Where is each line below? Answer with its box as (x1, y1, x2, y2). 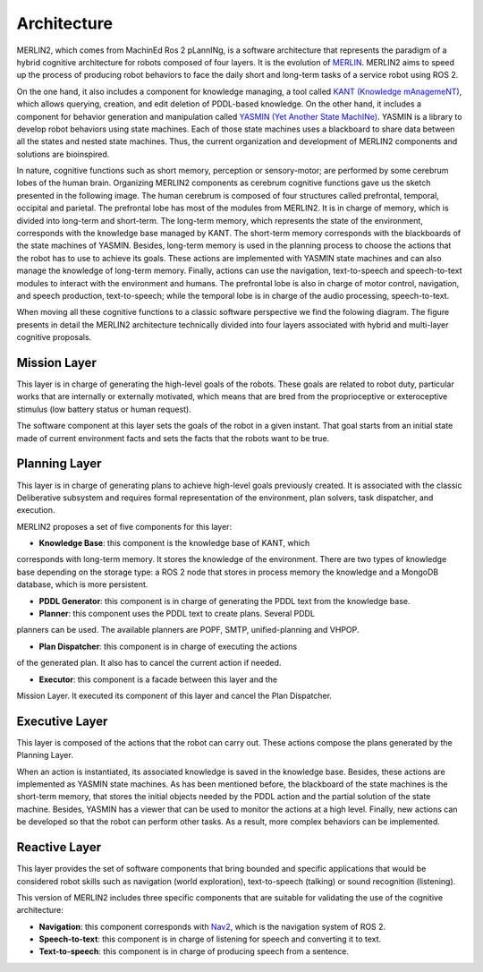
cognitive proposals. (16, 332, 92, 343)
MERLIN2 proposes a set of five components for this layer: (16, 521, 233, 532)
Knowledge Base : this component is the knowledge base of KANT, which (38, 538, 310, 549)
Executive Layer (16, 713, 108, 729)
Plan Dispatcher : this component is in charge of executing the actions (38, 641, 298, 652)
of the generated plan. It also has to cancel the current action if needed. (16, 658, 282, 669)
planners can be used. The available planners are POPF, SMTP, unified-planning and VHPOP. (16, 625, 360, 635)
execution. (16, 505, 55, 516)
